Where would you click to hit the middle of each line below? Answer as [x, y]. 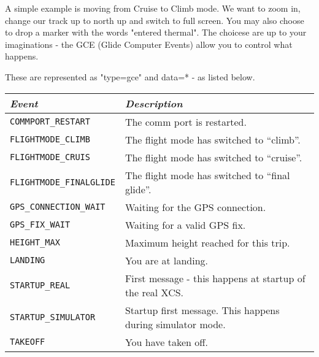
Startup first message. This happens [202, 310]
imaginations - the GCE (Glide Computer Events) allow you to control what [149, 44]
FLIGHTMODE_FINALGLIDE [63, 182]
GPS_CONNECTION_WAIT [58, 207]
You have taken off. [166, 342]
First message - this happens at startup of [215, 278]
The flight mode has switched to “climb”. [213, 139]
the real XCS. [154, 292]
